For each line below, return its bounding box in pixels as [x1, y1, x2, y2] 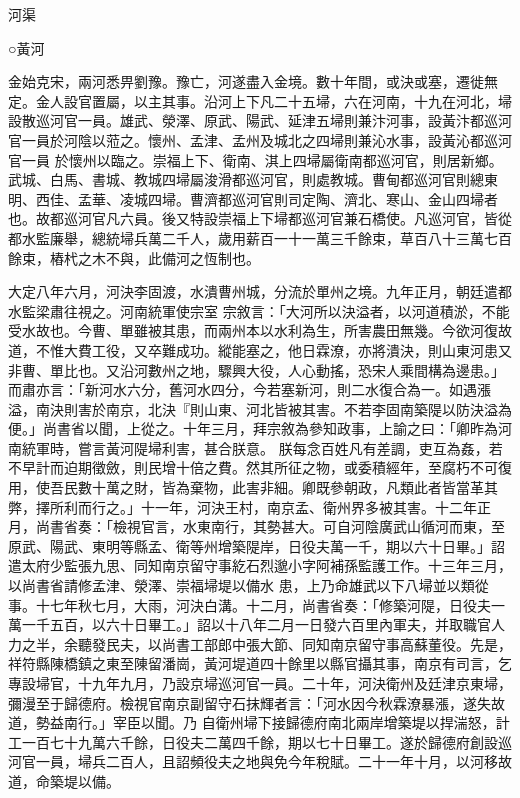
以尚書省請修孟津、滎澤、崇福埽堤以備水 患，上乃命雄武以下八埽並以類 [8, 575, 475, 596]
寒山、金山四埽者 [385, 188, 498, 209]
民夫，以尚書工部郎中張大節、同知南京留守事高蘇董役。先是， [105, 633, 512, 654]
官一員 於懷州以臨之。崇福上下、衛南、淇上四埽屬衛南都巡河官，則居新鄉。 [8, 149, 503, 170]
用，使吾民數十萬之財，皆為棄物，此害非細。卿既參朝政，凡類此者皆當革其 [8, 477, 498, 498]
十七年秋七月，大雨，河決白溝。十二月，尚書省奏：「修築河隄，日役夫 [35, 594, 491, 615]
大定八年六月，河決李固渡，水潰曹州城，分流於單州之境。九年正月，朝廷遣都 [8, 281, 512, 302]
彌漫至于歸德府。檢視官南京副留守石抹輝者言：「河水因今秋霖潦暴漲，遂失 [8, 692, 491, 713]
